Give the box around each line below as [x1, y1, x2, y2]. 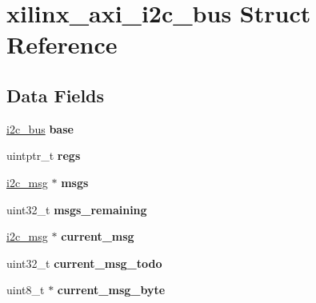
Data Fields [6, 82, 105, 107]
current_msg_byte [57, 281, 166, 298]
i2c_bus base [6, 120, 74, 137]
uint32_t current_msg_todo [6, 254, 162, 271]
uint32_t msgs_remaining [6, 201, 147, 217]
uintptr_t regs [6, 147, 81, 164]
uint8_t [6, 281, 45, 298]
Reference [6, 28, 118, 61]
